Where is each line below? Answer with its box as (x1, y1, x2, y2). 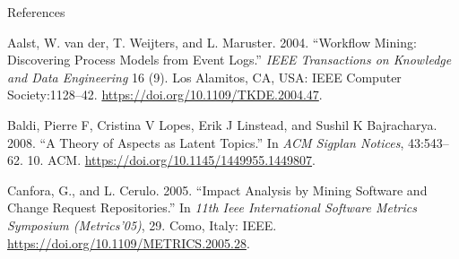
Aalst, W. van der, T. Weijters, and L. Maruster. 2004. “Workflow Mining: (7, 32, 417, 51)
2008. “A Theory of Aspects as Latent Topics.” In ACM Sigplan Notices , (7, 133, 404, 151)
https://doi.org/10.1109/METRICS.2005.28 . (7, 233, 250, 252)
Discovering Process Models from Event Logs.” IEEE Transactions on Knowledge (7, 50, 452, 69)
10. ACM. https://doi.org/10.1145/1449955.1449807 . (27, 151, 316, 169)
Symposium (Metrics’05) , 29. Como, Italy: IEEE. (7, 215, 277, 234)
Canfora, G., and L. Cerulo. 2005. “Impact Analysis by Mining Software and (7, 180, 428, 199)
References (7, 3, 65, 21)
